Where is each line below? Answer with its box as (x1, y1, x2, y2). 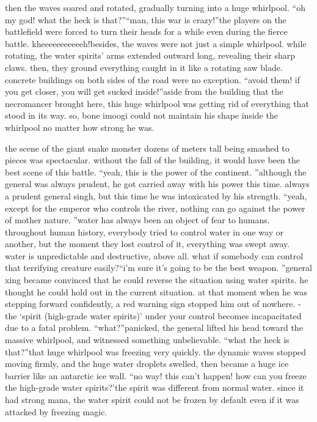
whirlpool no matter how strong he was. (5, 120, 155, 133)
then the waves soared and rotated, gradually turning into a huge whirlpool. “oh (5, 1, 305, 13)
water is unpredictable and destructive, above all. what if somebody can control (5, 249, 304, 262)
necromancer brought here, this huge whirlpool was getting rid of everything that (5, 97, 309, 109)
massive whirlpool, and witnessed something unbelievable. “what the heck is (5, 333, 290, 346)
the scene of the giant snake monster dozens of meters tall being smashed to (5, 141, 290, 154)
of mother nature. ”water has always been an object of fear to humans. (5, 213, 270, 226)
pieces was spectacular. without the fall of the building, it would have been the (5, 154, 300, 166)
